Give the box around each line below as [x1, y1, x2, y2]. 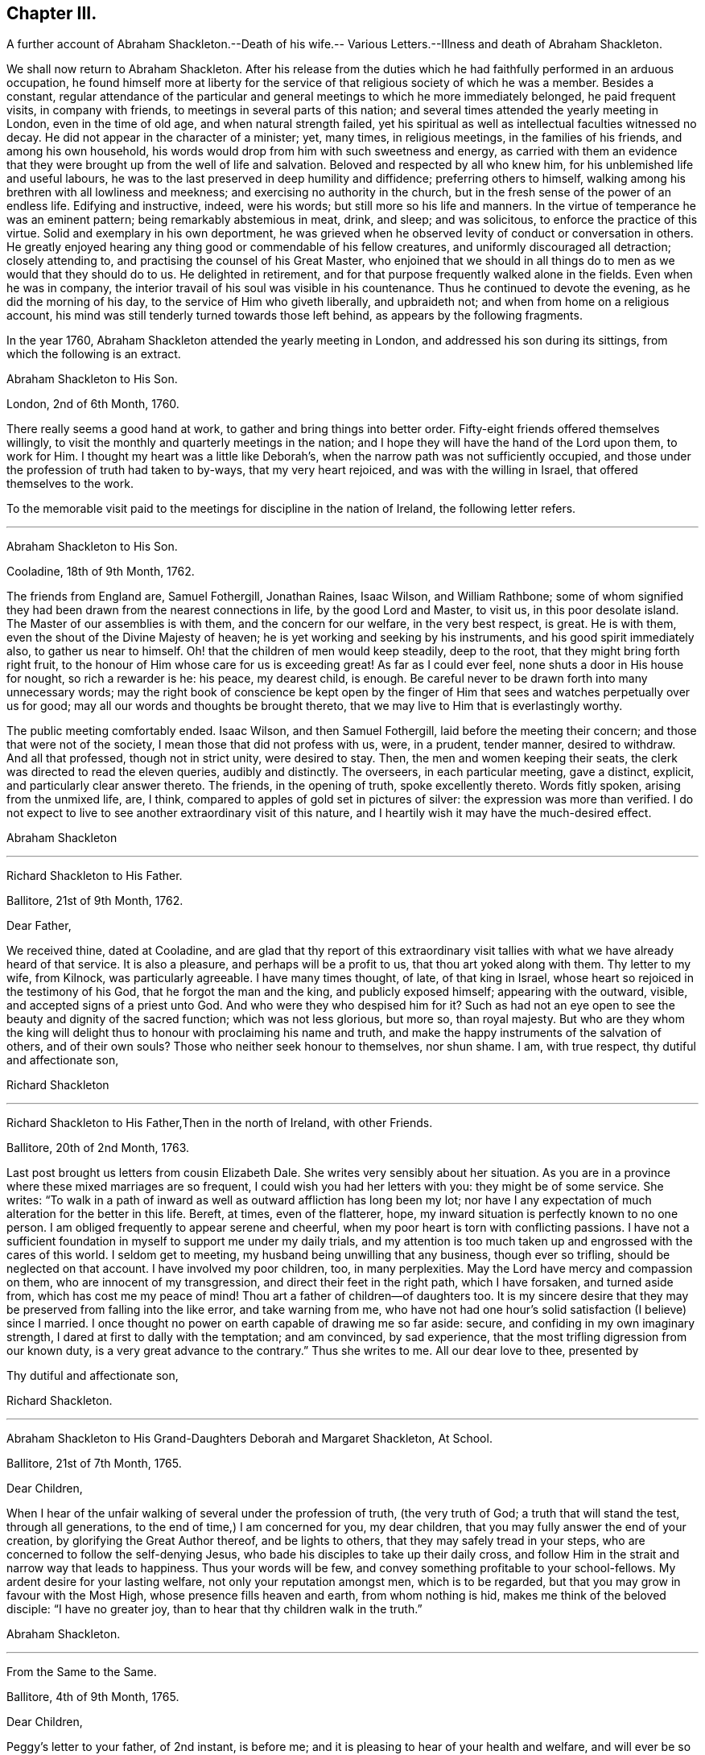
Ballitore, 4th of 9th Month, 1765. [6, 1690, 179, 1704]
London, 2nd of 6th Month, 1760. [6, 397, 179, 411]
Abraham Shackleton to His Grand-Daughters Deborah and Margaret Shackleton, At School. [6, 1431, 493, 1446]
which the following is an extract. [6, 347, 181, 361]
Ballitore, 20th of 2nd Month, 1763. [6, 1141, 189, 1155]
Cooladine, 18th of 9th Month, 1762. [6, 564, 195, 579]
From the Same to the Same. [6, 1665, 157, 1679]
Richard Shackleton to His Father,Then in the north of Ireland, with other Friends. [6, 1116, 433, 1130]
